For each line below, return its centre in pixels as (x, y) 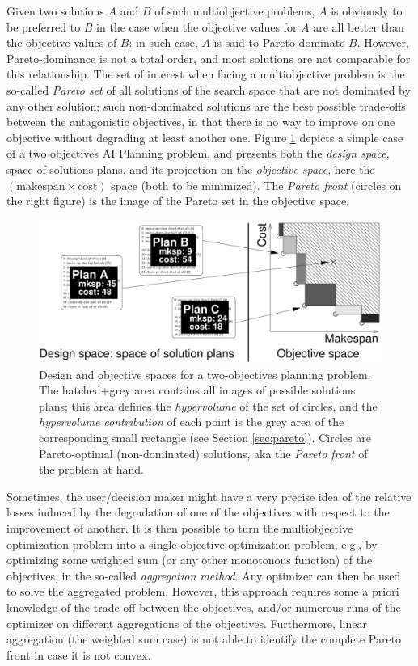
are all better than (359, 26)
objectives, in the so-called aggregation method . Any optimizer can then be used (204, 575)
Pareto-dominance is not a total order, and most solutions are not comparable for (209, 58)
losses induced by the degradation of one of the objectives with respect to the (198, 512)
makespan (41, 186)
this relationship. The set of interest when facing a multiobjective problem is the (206, 74)
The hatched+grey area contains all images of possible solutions (197, 390)
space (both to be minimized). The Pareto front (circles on (256, 185)
